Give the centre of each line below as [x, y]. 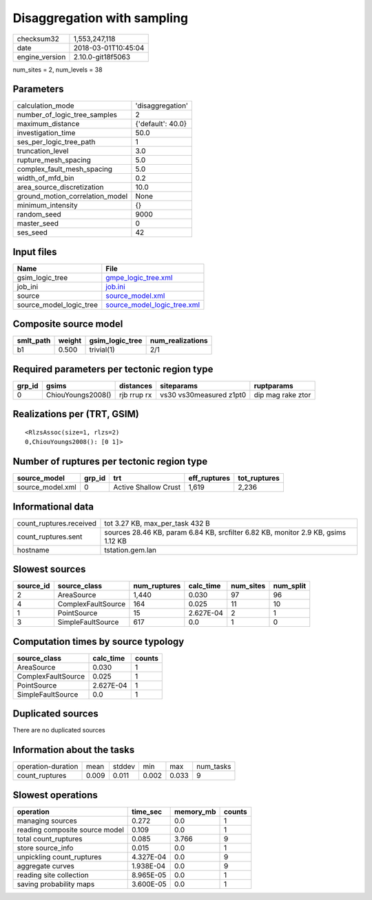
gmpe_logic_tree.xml [139, 277]
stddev [124, 767]
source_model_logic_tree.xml [153, 305]
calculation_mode [46, 106]
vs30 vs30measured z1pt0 [203, 395]
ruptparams [273, 386]
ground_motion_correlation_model [72, 197]
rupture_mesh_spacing [54, 160]
